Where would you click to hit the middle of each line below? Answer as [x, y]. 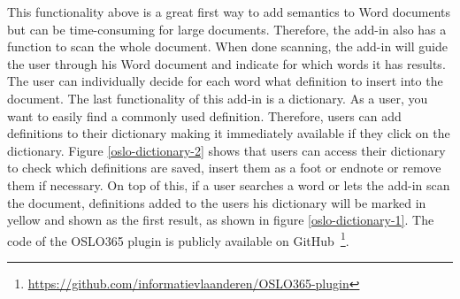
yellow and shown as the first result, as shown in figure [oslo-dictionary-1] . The [221, 220]
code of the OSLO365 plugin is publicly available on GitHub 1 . [178, 239]
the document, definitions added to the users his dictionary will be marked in [217, 202]
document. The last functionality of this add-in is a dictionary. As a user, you [218, 98]
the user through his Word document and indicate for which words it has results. [226, 63]
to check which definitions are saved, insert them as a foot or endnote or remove [224, 168]
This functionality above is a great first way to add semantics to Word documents [229, 11]
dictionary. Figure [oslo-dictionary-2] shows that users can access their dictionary [226, 150]
